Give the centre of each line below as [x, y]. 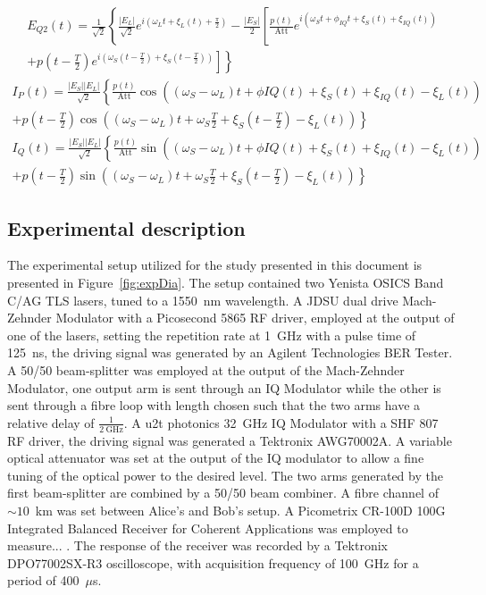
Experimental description [126, 227]
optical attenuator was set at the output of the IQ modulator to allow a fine [216, 458]
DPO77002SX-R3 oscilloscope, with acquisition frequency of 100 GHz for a [213, 562]
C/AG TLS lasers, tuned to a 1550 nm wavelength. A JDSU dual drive [203, 300]
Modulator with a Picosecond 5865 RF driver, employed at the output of [255, 318]
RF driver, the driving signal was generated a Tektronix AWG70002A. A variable [230, 440]
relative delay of [51, 422]
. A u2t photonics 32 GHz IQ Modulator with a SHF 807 [281, 422]
